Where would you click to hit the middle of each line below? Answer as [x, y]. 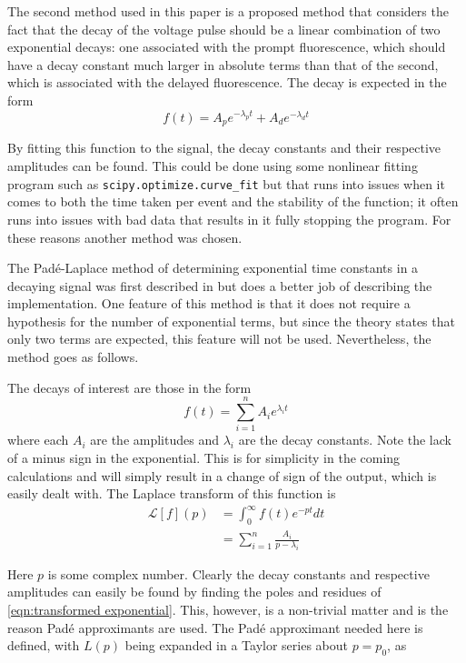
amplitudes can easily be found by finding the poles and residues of [194, 592]
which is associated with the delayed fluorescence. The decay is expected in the [227, 82]
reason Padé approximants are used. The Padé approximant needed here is [215, 627]
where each [38, 440]
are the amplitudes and [154, 440]
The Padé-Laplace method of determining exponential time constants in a [213, 268]
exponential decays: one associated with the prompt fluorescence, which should [227, 47]
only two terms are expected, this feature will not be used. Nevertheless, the [219, 339]
